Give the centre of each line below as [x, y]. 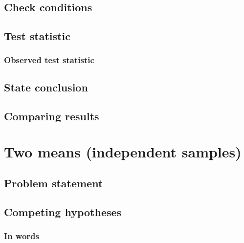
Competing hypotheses [63, 211]
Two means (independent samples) [123, 152]
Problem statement [54, 183]
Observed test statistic [49, 60]
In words [22, 235]
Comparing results [52, 116]
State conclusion [46, 87]
